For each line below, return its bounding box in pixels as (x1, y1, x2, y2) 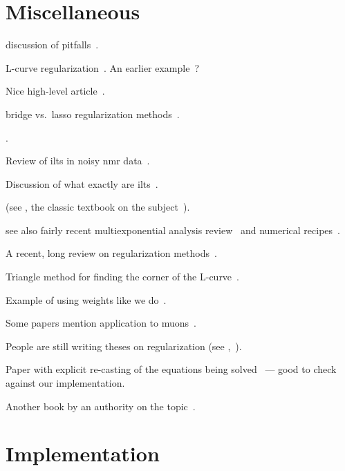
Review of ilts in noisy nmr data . (6, 153, 150, 168)
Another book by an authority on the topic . (6, 398, 196, 413)
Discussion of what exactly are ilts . (6, 176, 158, 191)
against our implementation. (6, 376, 125, 390)
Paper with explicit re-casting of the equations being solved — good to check (6, 362, 337, 376)
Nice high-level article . (6, 84, 105, 98)
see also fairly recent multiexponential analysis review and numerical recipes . (6, 222, 340, 237)
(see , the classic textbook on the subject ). (6, 200, 190, 214)
